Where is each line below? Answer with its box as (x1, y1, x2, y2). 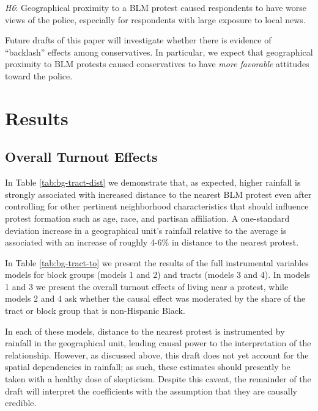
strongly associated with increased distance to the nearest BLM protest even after (5, 187, 312, 200)
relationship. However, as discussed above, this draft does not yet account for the (5, 348, 309, 361)
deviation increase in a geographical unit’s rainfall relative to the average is (5, 224, 287, 236)
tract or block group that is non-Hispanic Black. (5, 304, 185, 317)
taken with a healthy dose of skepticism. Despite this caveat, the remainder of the (5, 373, 311, 385)
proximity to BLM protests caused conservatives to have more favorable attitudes (5, 57, 309, 70)
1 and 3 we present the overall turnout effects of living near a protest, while (5, 280, 289, 293)
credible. (5, 396, 37, 409)
